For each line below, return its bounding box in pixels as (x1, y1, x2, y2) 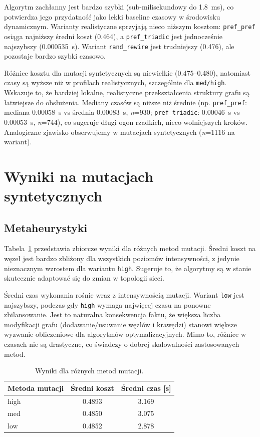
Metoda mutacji (8, 382, 64, 393)
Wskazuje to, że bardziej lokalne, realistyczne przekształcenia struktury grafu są (4, 87, 249, 97)
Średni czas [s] (121, 382, 171, 393)
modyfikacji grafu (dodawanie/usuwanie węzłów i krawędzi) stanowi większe (4, 319, 237, 329)
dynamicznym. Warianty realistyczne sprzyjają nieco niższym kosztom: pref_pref (4, 21, 255, 32)
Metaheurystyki (4, 220, 88, 235)
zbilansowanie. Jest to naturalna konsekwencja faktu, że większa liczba (4, 309, 221, 320)
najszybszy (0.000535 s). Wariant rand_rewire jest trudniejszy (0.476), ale (4, 41, 234, 51)
